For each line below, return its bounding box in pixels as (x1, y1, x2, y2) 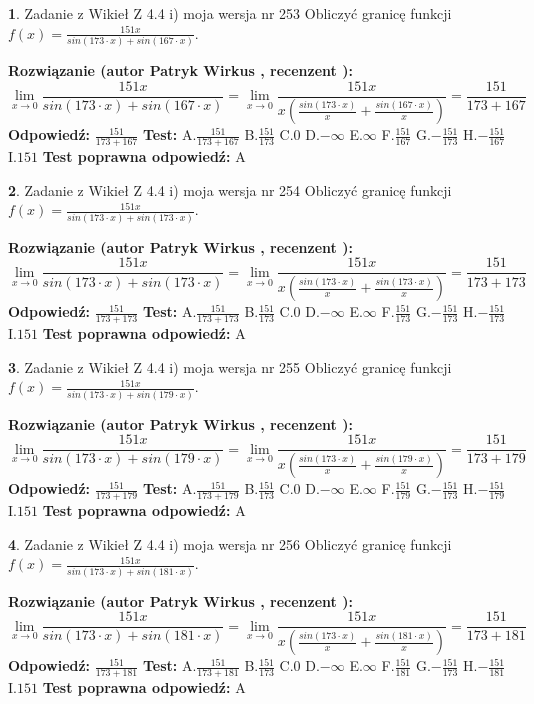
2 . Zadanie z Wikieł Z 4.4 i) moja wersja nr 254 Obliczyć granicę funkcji (8, 179, 452, 200)
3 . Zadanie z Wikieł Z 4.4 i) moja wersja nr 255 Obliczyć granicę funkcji (8, 356, 452, 377)
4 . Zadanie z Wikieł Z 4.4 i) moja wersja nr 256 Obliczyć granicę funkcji (8, 533, 452, 554)
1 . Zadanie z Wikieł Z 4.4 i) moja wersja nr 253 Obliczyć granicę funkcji (8, 3, 452, 23)
